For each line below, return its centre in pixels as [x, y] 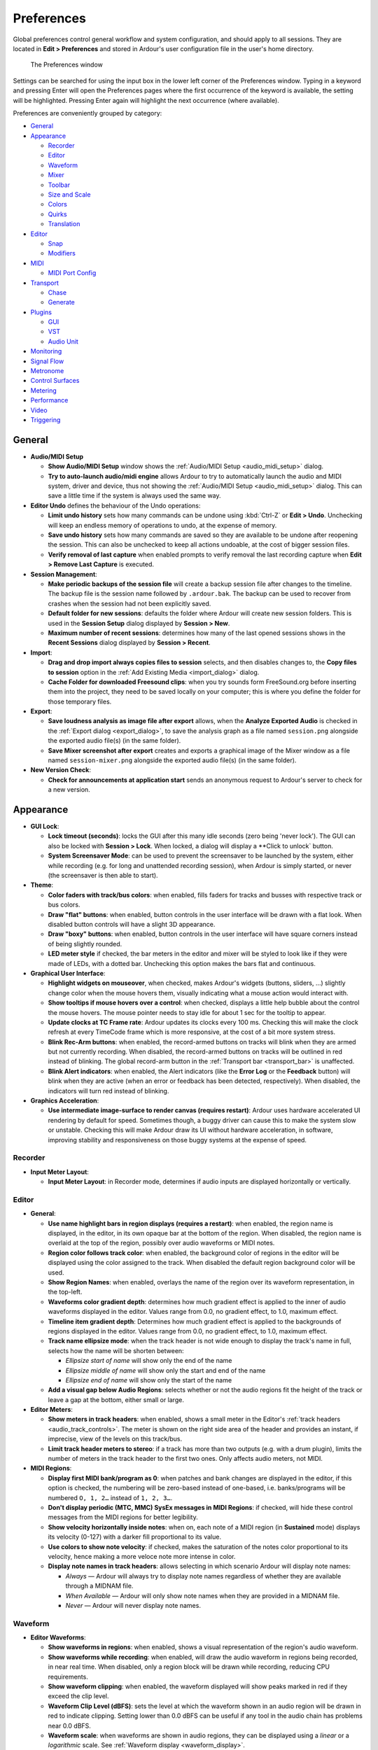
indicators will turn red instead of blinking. [108, 1091]
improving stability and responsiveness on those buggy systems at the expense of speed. [177, 1140]
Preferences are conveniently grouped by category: [87, 113]
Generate [61, 302]
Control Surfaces [55, 381]
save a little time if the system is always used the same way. [134, 496]
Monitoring [46, 351]
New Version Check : [61, 770]
